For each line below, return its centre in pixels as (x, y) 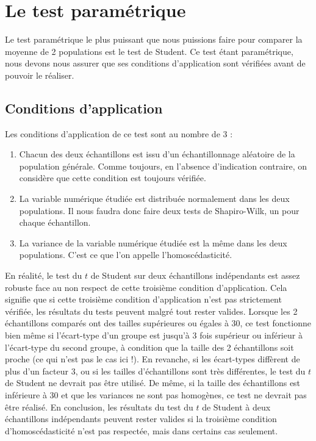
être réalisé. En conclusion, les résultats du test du (99, 407)
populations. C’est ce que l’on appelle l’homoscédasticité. (126, 255)
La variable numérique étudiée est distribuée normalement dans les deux (154, 199)
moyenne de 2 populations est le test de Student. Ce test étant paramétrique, (149, 51)
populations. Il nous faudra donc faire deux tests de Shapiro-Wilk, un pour (159, 210)
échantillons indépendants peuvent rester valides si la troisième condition (141, 419)
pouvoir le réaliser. (40, 75)
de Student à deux (236, 407)
